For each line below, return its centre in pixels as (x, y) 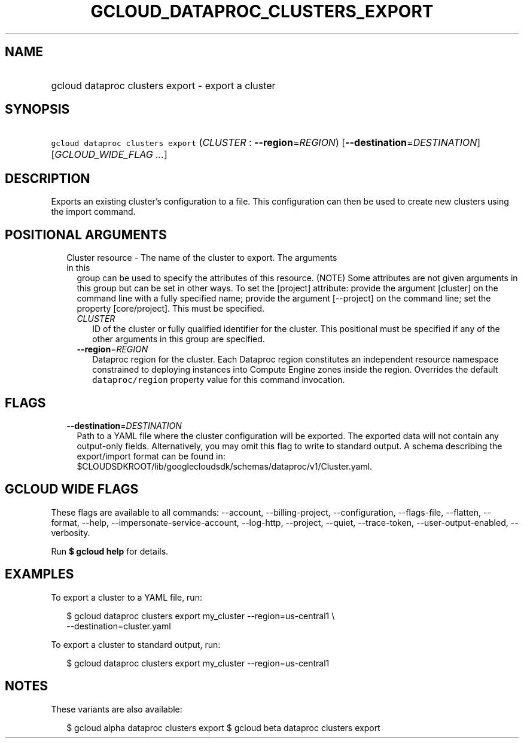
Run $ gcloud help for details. (110, 551)
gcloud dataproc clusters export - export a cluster (163, 85)
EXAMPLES (39, 574)
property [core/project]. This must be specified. (171, 309)
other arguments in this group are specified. (179, 339)
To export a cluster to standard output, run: (136, 644)
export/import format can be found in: (151, 456)
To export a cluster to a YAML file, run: (127, 597)
